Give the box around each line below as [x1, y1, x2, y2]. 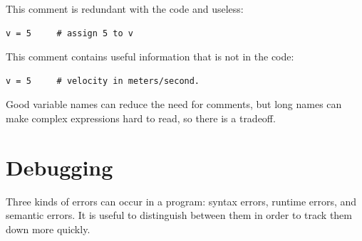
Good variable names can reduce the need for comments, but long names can [6, 97, 342, 112]
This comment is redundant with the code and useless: [6, 1, 244, 16]
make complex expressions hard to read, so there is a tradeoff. [6, 110, 276, 125]
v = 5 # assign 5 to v [6, 28, 133, 38]
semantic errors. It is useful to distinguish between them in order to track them [6, 208, 352, 223]
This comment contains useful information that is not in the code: [6, 49, 294, 64]
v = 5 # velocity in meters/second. [6, 75, 200, 86]
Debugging [6, 152, 113, 181]
